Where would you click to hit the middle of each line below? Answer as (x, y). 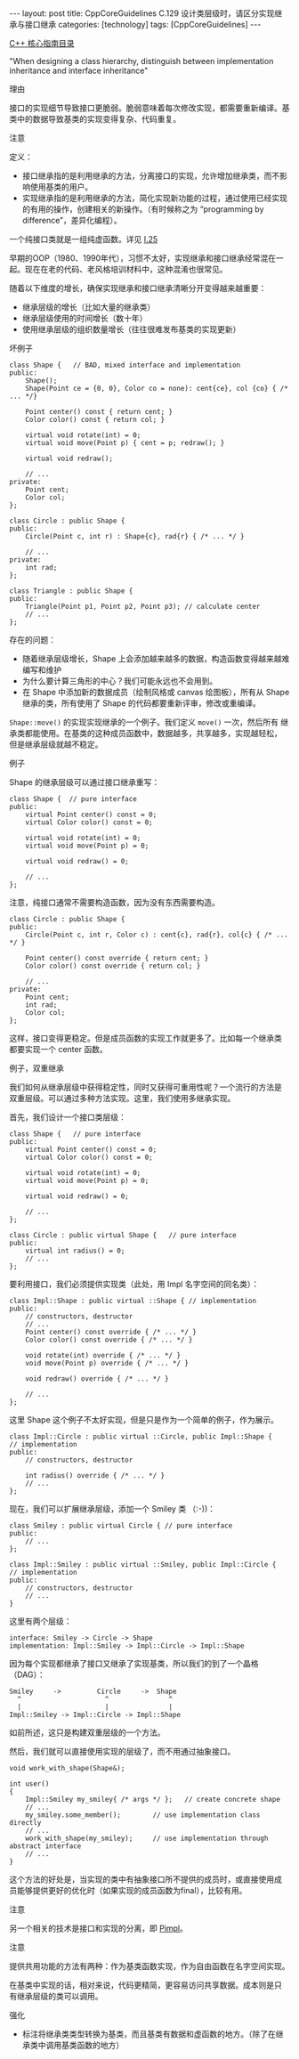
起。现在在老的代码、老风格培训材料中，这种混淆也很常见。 (118, 269)
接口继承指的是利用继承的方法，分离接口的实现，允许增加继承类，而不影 (154, 176)
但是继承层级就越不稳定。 (56, 744)
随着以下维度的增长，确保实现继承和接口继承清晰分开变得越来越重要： (138, 288)
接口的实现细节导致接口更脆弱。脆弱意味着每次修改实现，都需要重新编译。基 (149, 108)
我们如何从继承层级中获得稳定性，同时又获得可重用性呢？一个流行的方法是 (145, 1087)
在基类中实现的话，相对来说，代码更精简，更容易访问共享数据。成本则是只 (145, 1985)
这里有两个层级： (40, 1621)
